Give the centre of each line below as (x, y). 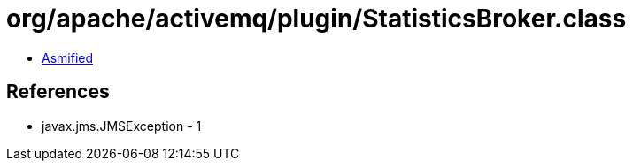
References (58, 92)
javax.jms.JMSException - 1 (122, 126)
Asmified (68, 57)
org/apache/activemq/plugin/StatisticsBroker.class (316, 19)
